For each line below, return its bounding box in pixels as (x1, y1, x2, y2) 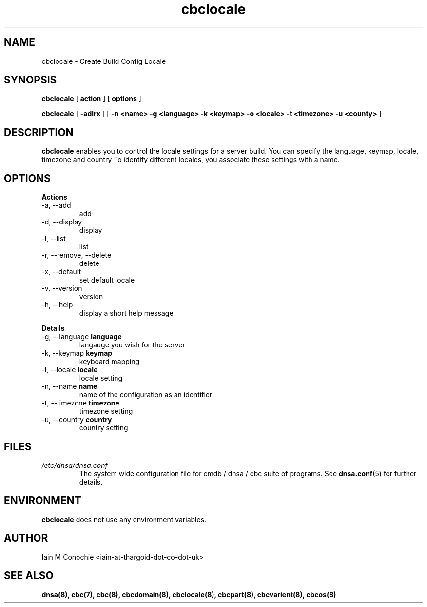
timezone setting (79, 407, 133, 416)
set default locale (79, 276, 135, 284)
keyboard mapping (79, 357, 140, 366)
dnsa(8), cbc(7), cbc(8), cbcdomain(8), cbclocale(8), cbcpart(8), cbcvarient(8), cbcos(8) (41, 590, 336, 599)
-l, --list (41, 234, 66, 243)
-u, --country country (41, 415, 112, 424)
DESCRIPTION (4, 126, 74, 139)
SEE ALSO (4, 569, 54, 582)
